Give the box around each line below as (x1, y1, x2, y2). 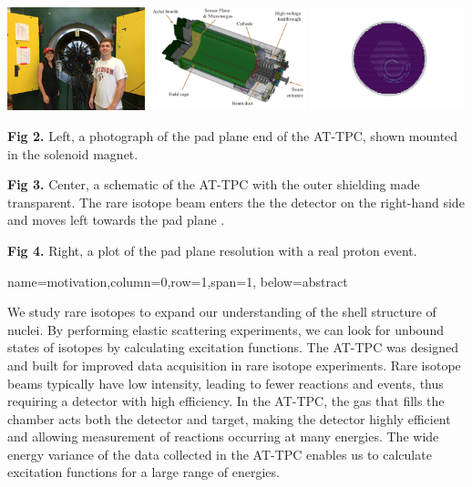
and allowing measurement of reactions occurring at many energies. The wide (7, 427, 439, 446)
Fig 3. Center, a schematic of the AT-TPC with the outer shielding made (7, 175, 420, 194)
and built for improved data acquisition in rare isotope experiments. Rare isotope (7, 355, 461, 374)
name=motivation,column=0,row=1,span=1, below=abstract (7, 271, 348, 290)
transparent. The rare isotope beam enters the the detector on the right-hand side (7, 192, 465, 211)
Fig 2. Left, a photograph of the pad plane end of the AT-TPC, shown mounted (7, 126, 458, 145)
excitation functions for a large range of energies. (7, 462, 280, 482)
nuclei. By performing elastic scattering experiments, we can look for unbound (7, 320, 444, 339)
